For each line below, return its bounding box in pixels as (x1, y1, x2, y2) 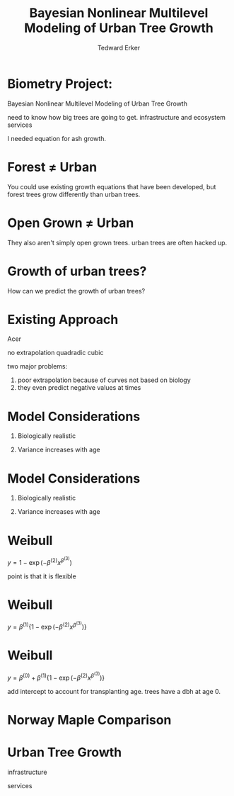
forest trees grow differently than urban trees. (7, 190, 141, 198)
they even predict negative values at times (17, 383, 141, 392)
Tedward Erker (97, 43, 141, 52)
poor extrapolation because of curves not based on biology (17, 376, 191, 384)
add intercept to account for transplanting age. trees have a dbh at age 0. (7, 687, 221, 695)
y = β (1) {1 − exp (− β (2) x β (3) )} (7, 620, 87, 632)
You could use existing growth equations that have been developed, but (7, 182, 216, 191)
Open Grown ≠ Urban (7, 215, 134, 231)
